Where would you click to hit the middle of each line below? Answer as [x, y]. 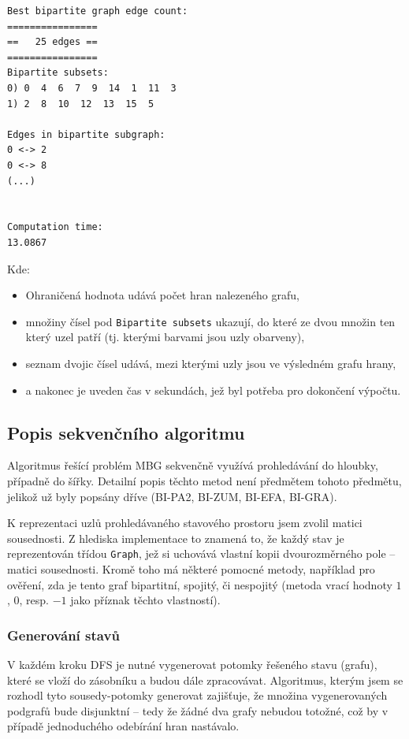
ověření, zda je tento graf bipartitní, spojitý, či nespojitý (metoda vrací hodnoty [200, 584]
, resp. [34, 600]
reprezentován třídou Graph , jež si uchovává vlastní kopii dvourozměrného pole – [201, 553]
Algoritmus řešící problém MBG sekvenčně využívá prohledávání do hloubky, [193, 465]
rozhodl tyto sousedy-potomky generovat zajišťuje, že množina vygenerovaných [197, 695]
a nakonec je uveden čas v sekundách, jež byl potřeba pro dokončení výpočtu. [213, 390]
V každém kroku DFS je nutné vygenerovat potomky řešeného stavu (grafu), [192, 664]
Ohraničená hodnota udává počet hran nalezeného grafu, [162, 295]
